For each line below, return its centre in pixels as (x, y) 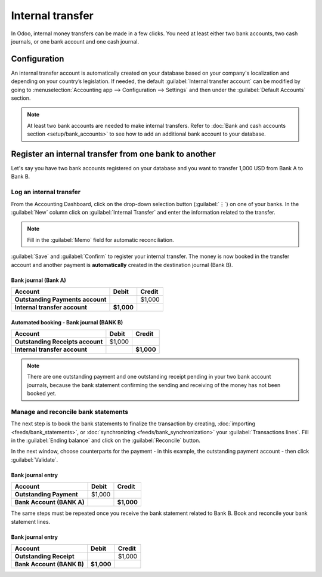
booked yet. (42, 394)
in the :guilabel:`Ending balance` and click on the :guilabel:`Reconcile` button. (106, 441)
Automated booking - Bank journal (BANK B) (67, 322)
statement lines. (31, 521)
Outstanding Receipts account (59, 342)
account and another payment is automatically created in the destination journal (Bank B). (122, 265)
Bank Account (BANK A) (49, 502)
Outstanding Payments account (61, 299)
